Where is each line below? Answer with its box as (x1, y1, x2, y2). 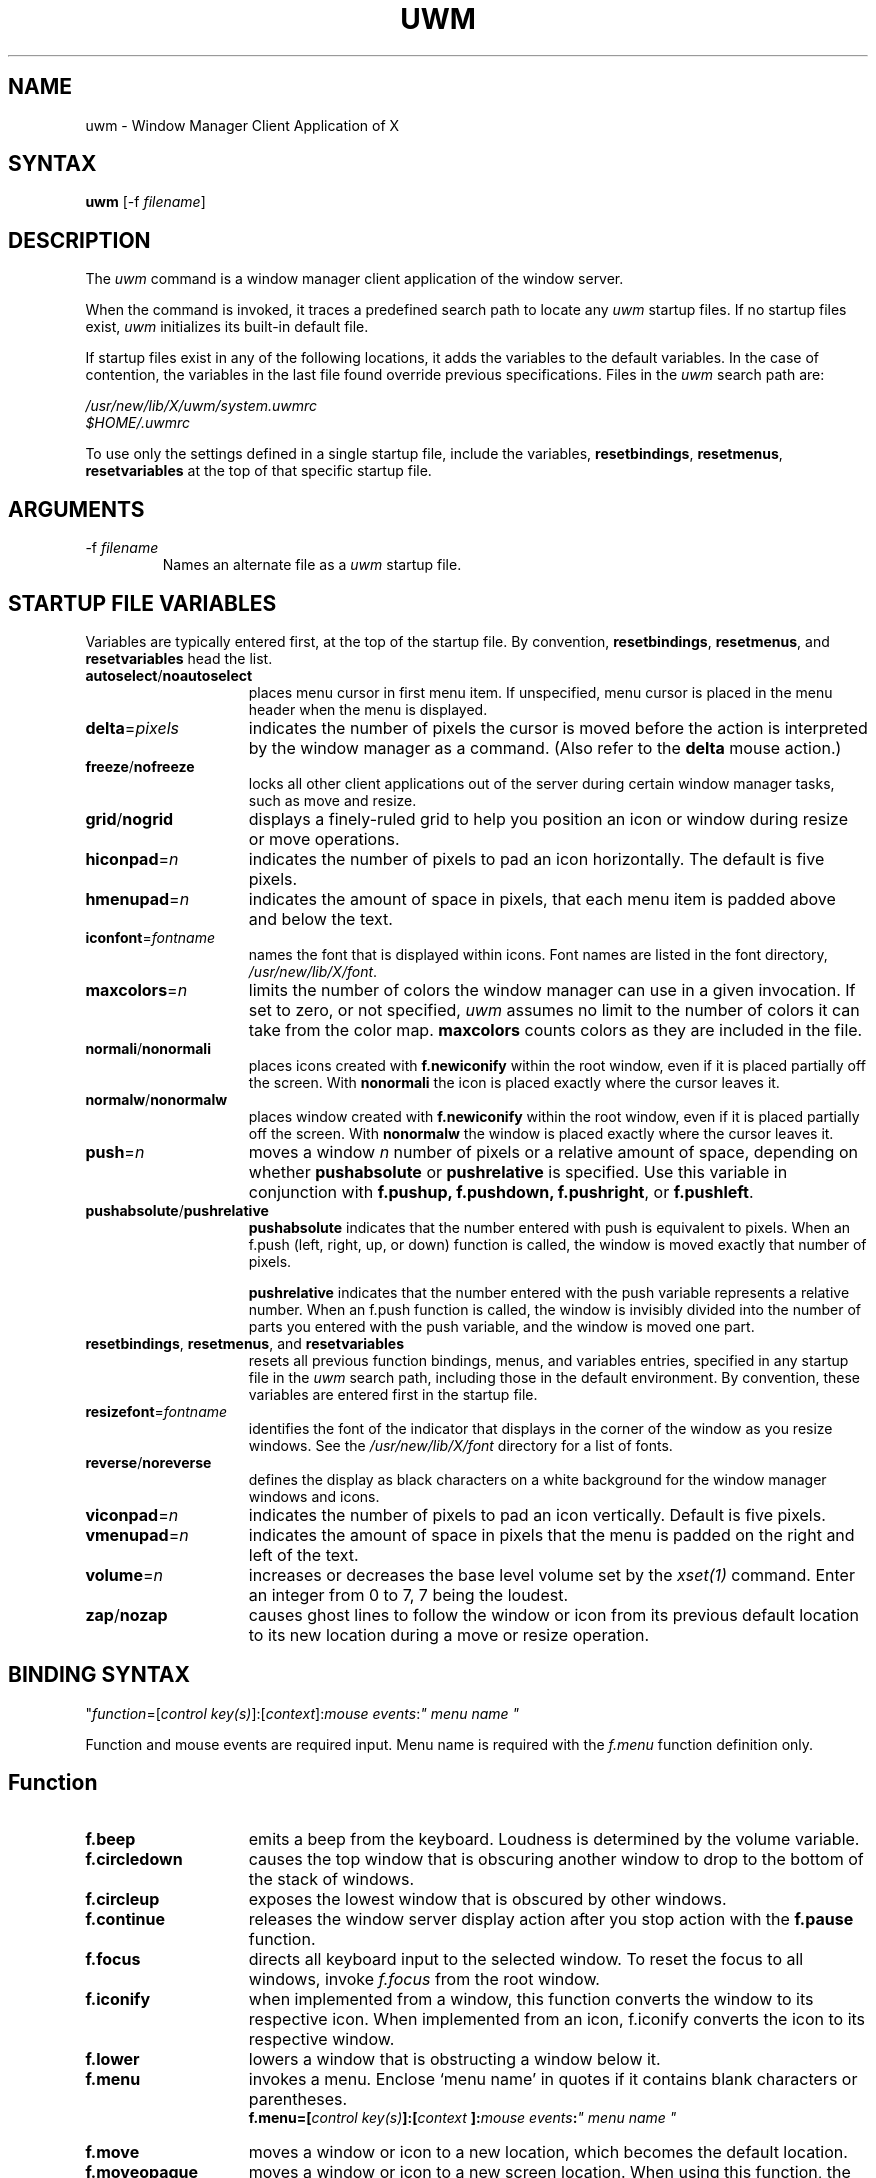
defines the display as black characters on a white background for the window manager (248, 1470, 827, 1488)
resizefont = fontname (85, 1402, 228, 1420)
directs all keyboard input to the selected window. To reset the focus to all (248, 1948, 804, 1969)
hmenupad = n (85, 888, 190, 909)
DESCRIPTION (8, 227, 151, 253)
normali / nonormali (85, 1039, 211, 1057)
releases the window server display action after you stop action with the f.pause (248, 1908, 854, 1929)
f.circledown (85, 1848, 183, 1869)
